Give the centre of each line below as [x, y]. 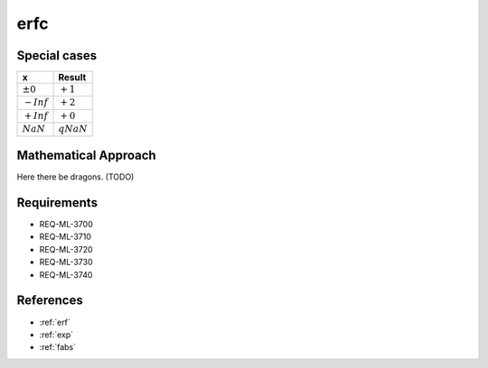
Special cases [57, 55]
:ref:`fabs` [58, 347]
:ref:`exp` [56, 335]
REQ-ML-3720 [66, 249]
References [50, 301]
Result [72, 78]
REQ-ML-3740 [66, 274]
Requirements [57, 202]
